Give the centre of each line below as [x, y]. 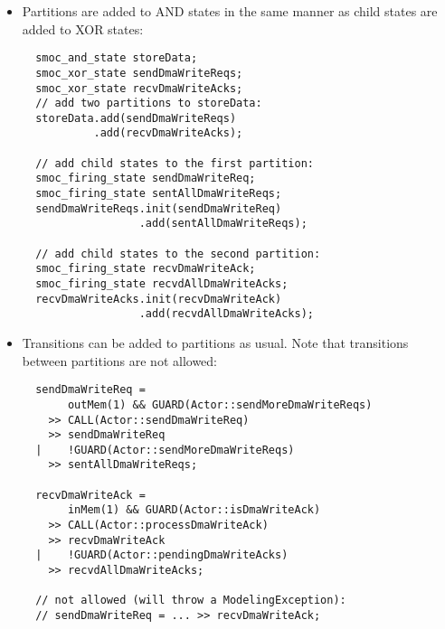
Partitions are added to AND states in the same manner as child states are [230, 11]
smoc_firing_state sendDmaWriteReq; [146, 178]
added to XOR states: [83, 28]
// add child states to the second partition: [178, 253]
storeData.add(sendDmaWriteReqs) [136, 118]
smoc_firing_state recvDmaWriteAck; [146, 269]
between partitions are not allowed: [120, 360]
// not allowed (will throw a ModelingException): [191, 601]
